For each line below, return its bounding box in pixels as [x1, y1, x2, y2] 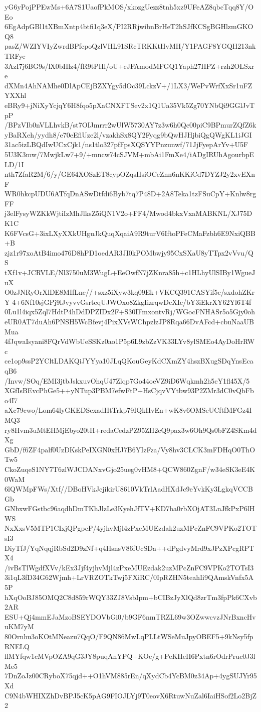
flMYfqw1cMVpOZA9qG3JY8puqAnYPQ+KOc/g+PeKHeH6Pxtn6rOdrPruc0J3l [5, 651, 255, 661]
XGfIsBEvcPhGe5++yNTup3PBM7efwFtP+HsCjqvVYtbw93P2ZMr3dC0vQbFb [5, 385, 254, 396]
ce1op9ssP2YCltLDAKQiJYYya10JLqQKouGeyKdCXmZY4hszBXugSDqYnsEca [5, 355, 253, 366]
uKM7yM [5, 621, 34, 632]
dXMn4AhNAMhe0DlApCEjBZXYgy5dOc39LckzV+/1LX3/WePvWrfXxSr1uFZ [5, 80, 252, 90]
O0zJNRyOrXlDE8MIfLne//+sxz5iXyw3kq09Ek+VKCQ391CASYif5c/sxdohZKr [5, 287, 255, 297]
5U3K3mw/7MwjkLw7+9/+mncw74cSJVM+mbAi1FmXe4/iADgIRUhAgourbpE [5, 149, 254, 159]
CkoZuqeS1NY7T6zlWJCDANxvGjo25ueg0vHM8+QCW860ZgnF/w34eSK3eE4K [5, 463, 255, 474]
